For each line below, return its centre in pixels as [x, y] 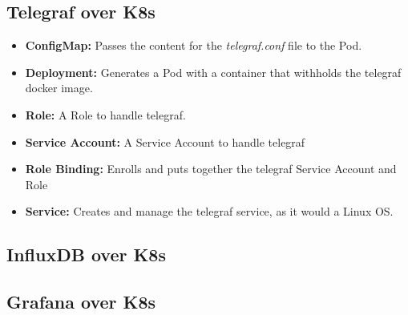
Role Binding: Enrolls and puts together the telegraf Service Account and [211, 169]
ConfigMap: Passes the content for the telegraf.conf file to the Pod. [194, 45]
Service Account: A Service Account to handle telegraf [165, 141]
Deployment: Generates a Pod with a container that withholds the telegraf [213, 72]
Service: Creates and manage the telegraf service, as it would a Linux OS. [209, 211]
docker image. [59, 88]
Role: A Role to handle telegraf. [105, 114]
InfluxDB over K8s [86, 254]
